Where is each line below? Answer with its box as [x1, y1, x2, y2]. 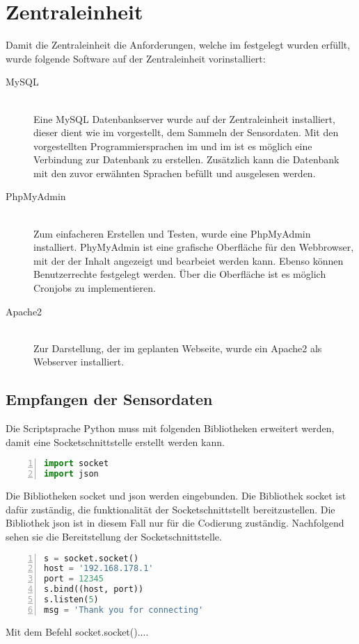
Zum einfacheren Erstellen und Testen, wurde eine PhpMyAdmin [33, 226, 311, 240]
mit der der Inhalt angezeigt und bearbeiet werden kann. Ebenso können [33, 253, 344, 267]
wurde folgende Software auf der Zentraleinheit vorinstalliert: [6, 51, 266, 65]
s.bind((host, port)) [44, 584, 144, 595]
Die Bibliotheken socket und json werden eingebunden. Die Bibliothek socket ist [6, 488, 346, 503]
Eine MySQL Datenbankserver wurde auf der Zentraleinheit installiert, [33, 111, 335, 126]
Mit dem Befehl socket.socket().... [6, 624, 149, 638]
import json [44, 469, 99, 479]
